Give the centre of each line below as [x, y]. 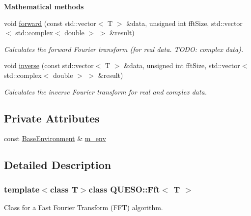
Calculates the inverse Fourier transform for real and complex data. [106, 91]
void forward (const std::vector [50, 23]
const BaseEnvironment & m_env [55, 138]
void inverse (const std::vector [49, 65]
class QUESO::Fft [124, 189]
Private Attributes [52, 118]
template [22, 189]
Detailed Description [58, 165]
